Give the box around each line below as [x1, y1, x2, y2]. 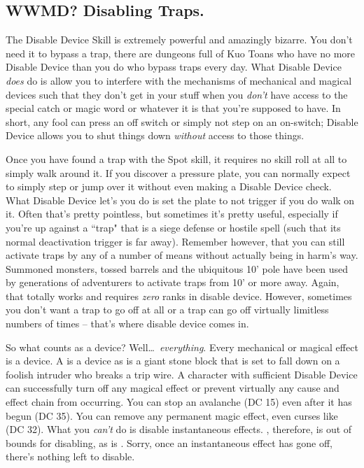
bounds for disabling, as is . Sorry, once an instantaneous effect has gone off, [6, 435, 332, 450]
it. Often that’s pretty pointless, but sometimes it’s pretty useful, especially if [6, 206, 338, 221]
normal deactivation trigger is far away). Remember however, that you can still [6, 234, 345, 248]
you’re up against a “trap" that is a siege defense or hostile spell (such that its [6, 220, 341, 234]
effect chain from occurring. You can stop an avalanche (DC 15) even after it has [6, 395, 352, 409]
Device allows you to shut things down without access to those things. [6, 128, 304, 143]
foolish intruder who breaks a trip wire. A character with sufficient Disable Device [6, 367, 358, 381]
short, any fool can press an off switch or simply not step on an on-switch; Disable [6, 114, 358, 129]
